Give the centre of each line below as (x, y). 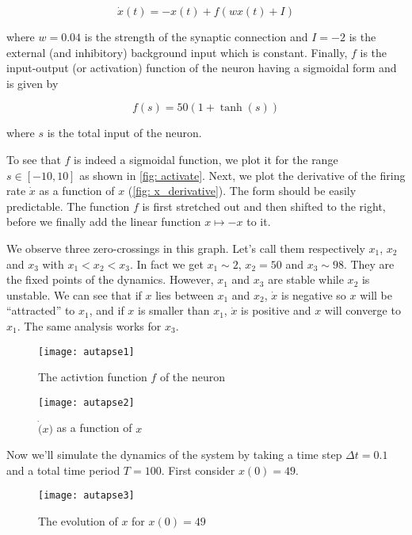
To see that (34, 159)
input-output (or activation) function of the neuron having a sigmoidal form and (202, 68)
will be (376, 294)
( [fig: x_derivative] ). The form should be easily (242, 191)
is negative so (314, 294)
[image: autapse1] (86, 352)
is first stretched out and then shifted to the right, (264, 206)
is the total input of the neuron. (124, 133)
